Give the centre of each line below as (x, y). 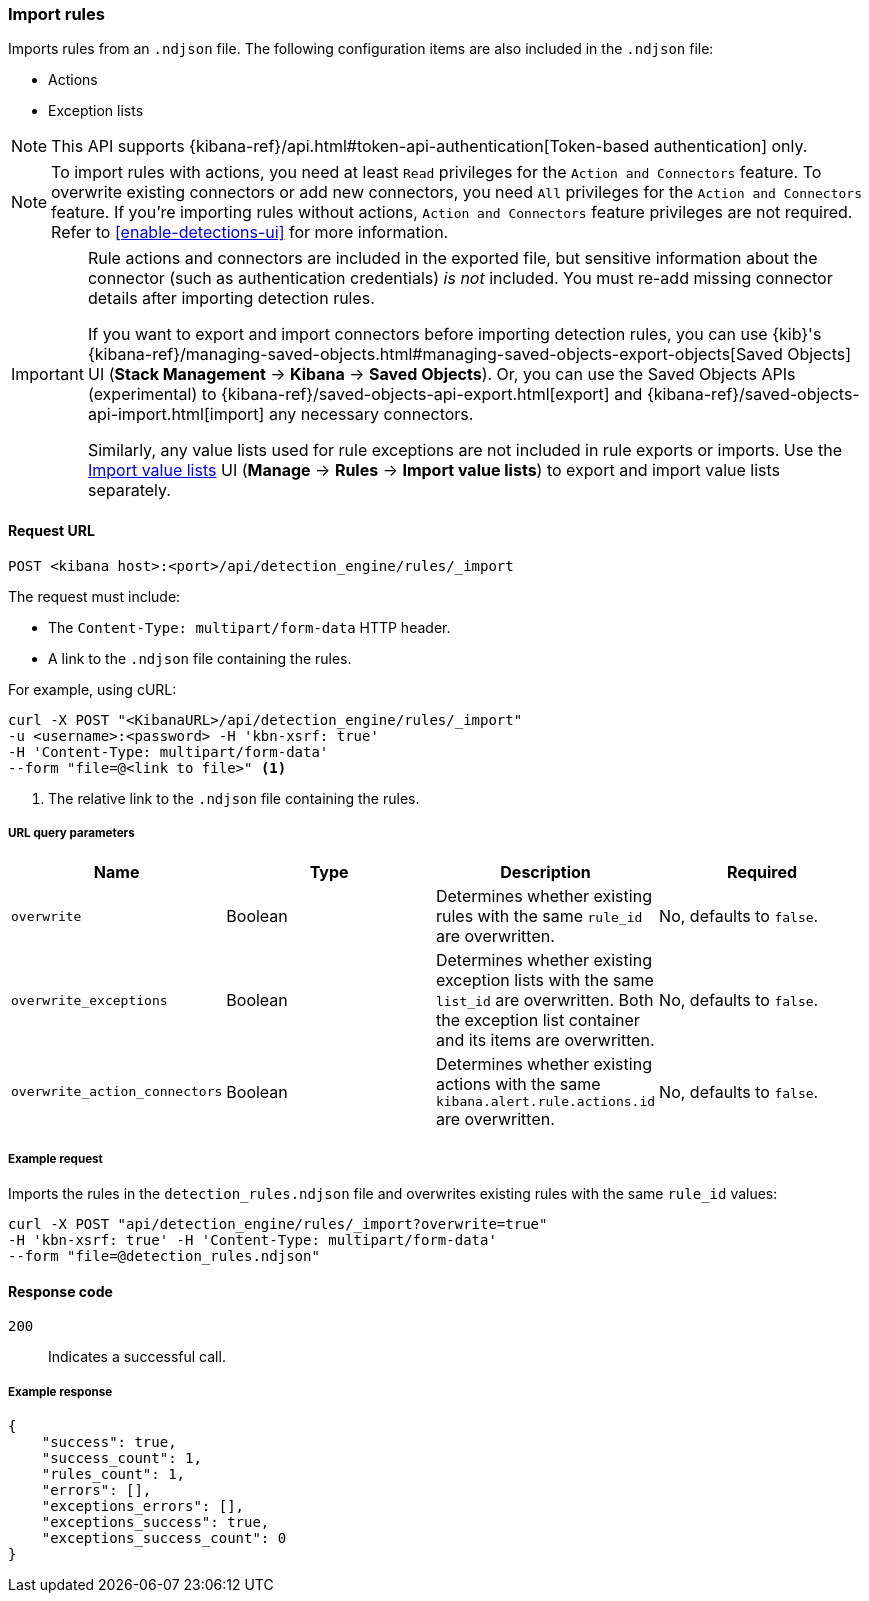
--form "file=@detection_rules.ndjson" (164, 1256)
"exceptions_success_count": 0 (164, 1538)
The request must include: (94, 596)
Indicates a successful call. (137, 1357)
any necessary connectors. (371, 414)
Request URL (51, 530)
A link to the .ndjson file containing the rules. (200, 658)
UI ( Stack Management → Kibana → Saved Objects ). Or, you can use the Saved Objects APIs (441, 374)
